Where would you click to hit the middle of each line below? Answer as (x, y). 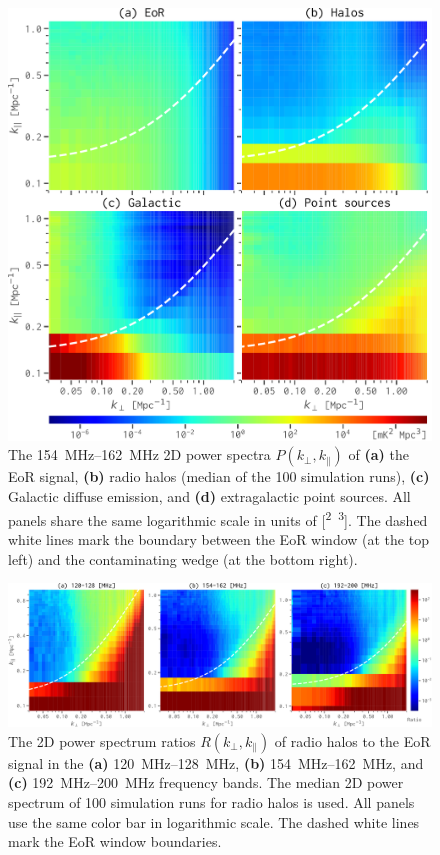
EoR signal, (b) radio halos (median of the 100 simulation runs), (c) (219, 476)
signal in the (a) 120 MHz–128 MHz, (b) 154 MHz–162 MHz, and (216, 762)
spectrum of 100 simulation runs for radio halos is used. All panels (211, 801)
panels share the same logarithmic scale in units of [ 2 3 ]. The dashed (218, 518)
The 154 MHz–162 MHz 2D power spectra (139, 454)
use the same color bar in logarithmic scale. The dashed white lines (214, 821)
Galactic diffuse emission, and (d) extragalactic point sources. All (209, 496)
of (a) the (378, 454)
